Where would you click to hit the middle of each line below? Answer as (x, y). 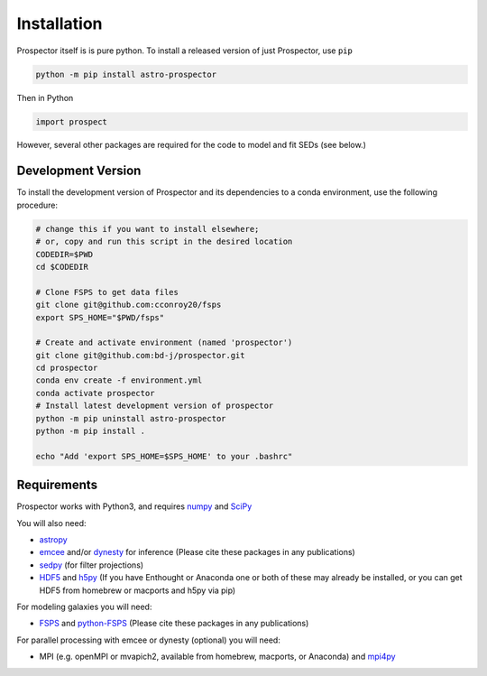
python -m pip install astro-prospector (126, 74)
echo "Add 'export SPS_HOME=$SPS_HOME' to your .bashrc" (164, 456)
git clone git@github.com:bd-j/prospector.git (140, 355)
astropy (53, 540)
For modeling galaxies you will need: (84, 607)
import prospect (72, 121)
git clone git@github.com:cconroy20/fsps (129, 305)
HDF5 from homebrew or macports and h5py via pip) (138, 590)
